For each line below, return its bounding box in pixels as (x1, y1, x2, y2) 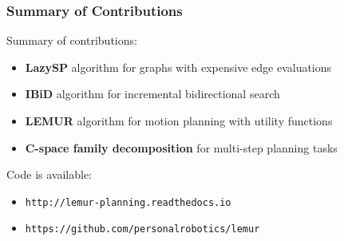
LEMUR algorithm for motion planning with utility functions (25, 113, 333, 128)
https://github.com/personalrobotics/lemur (25, 223, 260, 235)
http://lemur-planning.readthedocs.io (25, 196, 231, 208)
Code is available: (6, 166, 93, 183)
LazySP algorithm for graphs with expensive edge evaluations (25, 58, 332, 75)
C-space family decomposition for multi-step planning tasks (25, 139, 338, 156)
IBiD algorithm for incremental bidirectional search (25, 85, 280, 102)
